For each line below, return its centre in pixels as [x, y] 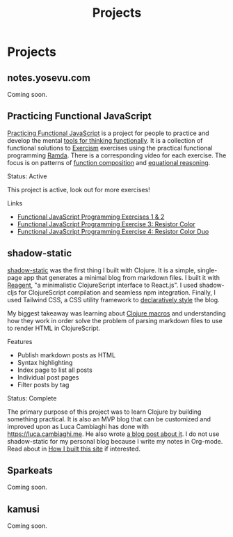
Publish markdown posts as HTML [66, 355]
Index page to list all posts [55, 370]
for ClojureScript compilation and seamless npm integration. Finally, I [117, 292]
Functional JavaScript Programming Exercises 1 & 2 [91, 217]
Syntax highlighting [45, 362]
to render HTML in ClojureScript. [54, 328]
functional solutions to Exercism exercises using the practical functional [110, 148]
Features [20, 341]
